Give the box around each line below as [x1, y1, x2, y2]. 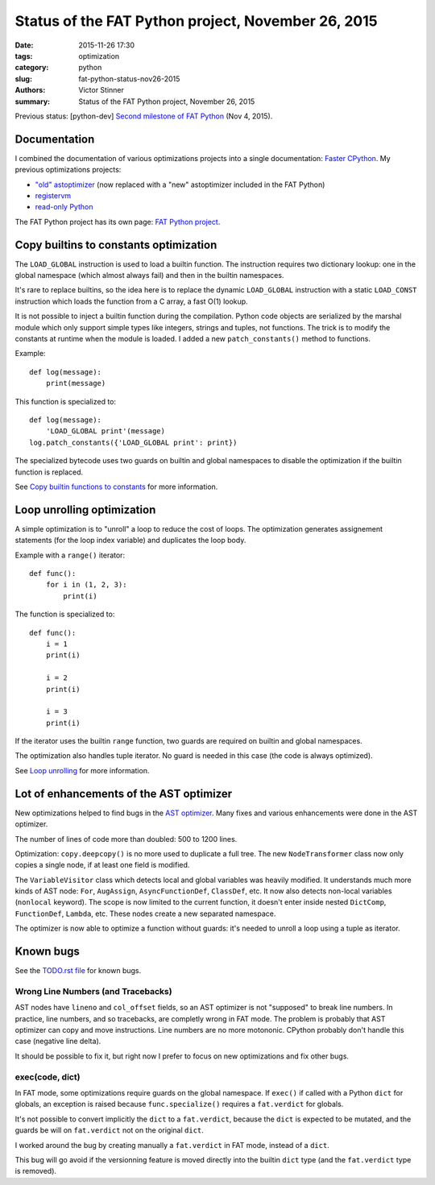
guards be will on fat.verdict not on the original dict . [14, 1125, 205, 1135]
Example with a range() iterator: [14, 550, 125, 560]
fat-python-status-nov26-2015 [78, 73, 180, 84]
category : [14, 63, 49, 73]
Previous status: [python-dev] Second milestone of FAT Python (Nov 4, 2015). [14, 111, 273, 121]
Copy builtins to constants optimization [14, 238, 217, 251]
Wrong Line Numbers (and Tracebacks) [14, 985, 172, 996]
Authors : [14, 85, 46, 95]
